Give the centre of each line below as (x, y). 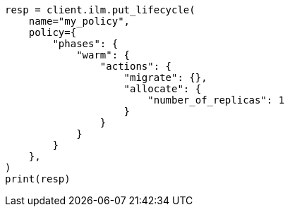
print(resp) (38, 179)
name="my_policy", (79, 21)
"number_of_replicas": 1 (216, 100)
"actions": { (136, 66)
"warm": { (103, 55)
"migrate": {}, (165, 77)
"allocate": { (163, 89)
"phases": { (85, 44)
